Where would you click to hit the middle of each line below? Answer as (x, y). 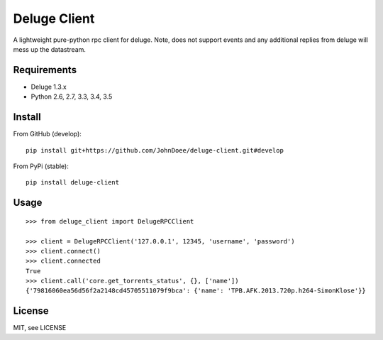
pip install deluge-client (73, 182)
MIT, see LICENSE (40, 328)
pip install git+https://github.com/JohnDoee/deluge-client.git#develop (155, 150)
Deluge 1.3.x (49, 87)
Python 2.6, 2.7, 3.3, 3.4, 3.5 (72, 97)
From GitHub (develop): (47, 134)
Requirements (45, 70)
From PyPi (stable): (41, 166)
